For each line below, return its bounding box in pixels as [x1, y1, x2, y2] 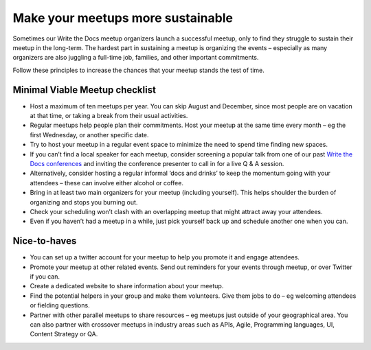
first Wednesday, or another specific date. [30, 130, 149, 139]
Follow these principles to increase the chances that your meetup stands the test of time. [12, 66, 265, 74]
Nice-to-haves [12, 235, 77, 247]
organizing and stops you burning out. [30, 198, 138, 206]
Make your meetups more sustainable [12, 10, 234, 25]
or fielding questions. [30, 301, 90, 310]
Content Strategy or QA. [30, 330, 98, 338]
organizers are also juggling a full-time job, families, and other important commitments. [12, 54, 259, 62]
